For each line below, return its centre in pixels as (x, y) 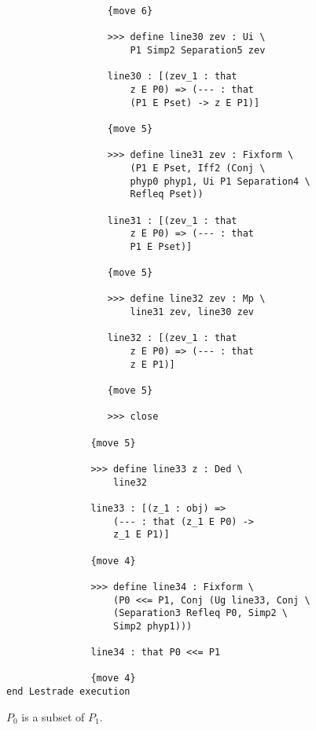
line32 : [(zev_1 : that (172, 338)
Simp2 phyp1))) (153, 626)
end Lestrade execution (68, 692)
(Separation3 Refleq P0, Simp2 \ (200, 613)
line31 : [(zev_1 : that (172, 220)
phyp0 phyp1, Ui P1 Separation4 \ (220, 181)
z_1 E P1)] (141, 535)
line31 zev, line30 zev (192, 312)
